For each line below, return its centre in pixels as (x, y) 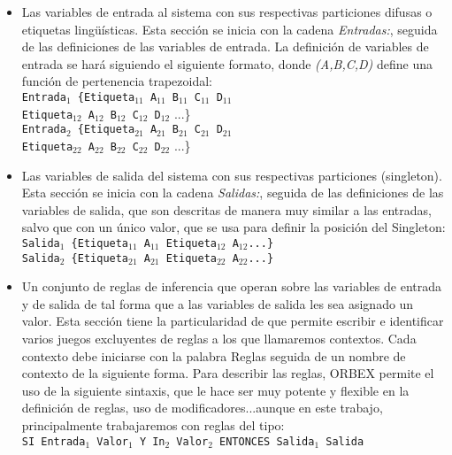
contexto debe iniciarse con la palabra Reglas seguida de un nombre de (214, 355)
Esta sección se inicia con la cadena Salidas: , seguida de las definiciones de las (233, 193)
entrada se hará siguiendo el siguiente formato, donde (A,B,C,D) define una (227, 63)
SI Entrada (54, 441)
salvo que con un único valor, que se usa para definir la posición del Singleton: (234, 227)
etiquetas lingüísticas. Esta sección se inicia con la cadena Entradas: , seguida (230, 29)
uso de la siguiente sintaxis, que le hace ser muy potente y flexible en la (215, 390)
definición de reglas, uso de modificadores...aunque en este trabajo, (202, 408)
